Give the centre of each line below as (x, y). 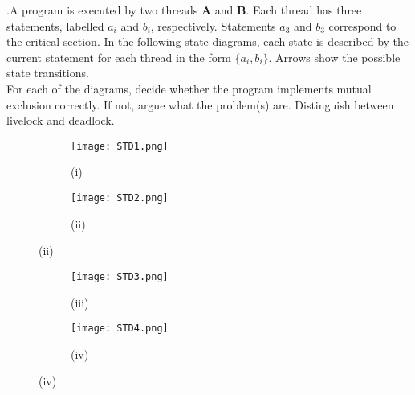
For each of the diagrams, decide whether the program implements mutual (189, 88)
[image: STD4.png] (120, 329)
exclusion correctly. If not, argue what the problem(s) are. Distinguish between (200, 104)
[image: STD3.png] (120, 276)
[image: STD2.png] (120, 198)
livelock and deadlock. (61, 120)
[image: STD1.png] (120, 146)
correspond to (362, 25)
